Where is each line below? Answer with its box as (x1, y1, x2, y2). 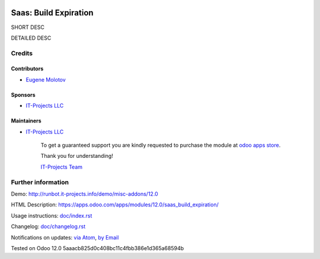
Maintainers (11, 117, 41, 124)
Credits (11, 49, 33, 57)
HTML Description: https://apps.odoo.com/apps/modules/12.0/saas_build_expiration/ (11, 201, 219, 208)
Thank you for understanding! (40, 153, 114, 160)
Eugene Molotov (25, 76, 66, 83)
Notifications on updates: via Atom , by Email (11, 234, 119, 241)
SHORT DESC (11, 24, 44, 31)
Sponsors (11, 91, 36, 98)
